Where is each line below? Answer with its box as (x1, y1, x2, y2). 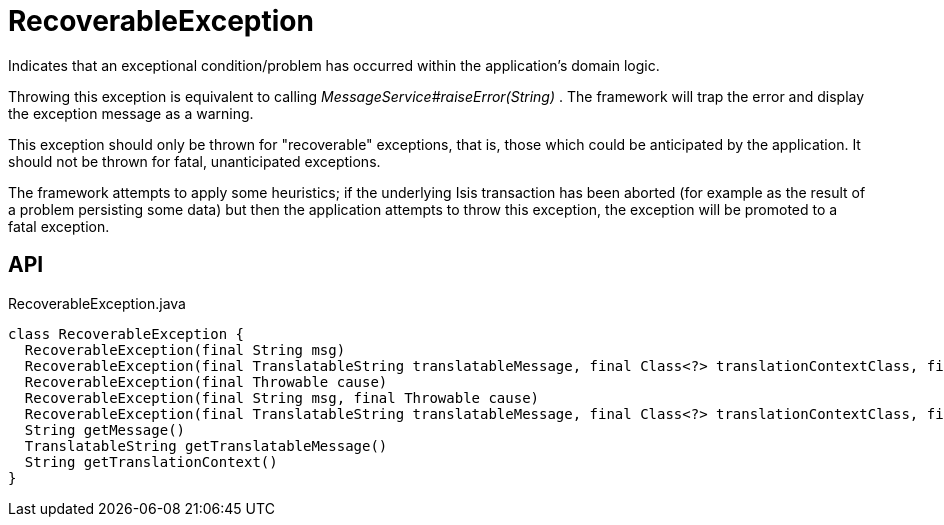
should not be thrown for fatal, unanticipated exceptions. (8, 152, 381, 170)
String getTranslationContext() (24, 453, 278, 470)
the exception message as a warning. (8, 104, 254, 122)
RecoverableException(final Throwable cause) (24, 373, 388, 390)
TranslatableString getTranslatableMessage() (24, 437, 388, 454)
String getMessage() (24, 421, 186, 438)
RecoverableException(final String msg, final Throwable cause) (24, 389, 540, 406)
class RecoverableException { (8, 325, 245, 342)
